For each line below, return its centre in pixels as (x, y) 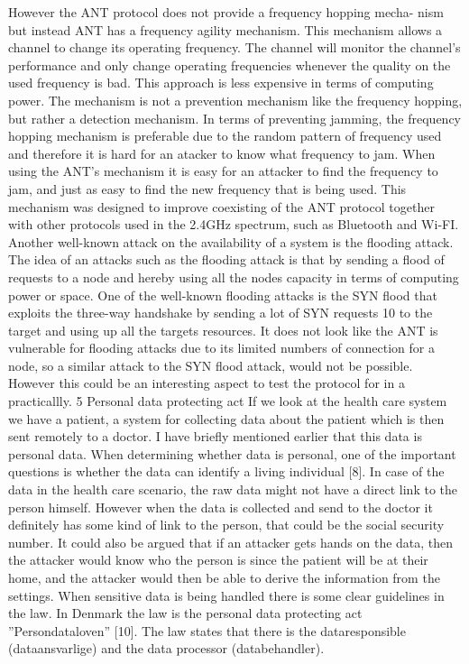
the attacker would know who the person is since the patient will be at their (218, 560)
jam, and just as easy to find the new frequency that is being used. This (207, 188)
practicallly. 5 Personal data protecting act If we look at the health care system (228, 401)
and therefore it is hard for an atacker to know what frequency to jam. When (222, 153)
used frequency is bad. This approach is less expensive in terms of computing (221, 83)
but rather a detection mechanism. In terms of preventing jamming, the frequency (235, 118)
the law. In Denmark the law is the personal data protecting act (185, 613)
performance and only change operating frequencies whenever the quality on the (230, 65)
